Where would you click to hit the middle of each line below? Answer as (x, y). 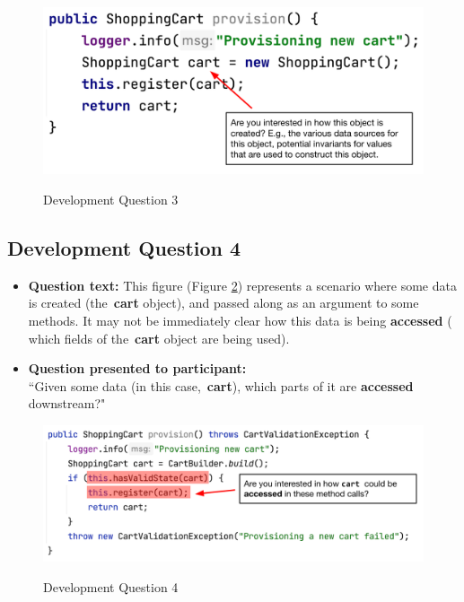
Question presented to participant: (137, 368)
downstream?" (67, 403)
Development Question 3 (111, 199)
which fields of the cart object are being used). (159, 338)
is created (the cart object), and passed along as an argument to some (223, 303)
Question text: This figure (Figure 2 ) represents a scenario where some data (242, 285)
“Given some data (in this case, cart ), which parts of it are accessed (221, 385)
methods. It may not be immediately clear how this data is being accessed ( (240, 320)
